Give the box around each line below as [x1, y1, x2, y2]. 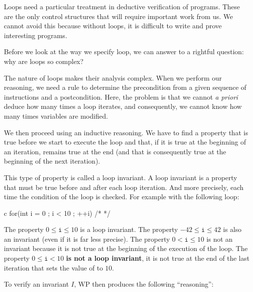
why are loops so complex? [4, 56, 84, 66]
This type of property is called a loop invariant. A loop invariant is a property [4, 172, 237, 182]
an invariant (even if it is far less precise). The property [4, 233, 170, 244]
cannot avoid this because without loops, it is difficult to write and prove [4, 21, 222, 31]
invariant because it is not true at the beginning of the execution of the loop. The [4, 243, 248, 253]
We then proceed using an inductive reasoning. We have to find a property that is [4, 127, 248, 137]
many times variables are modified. [4, 110, 108, 121]
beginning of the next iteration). [4, 156, 100, 166]
